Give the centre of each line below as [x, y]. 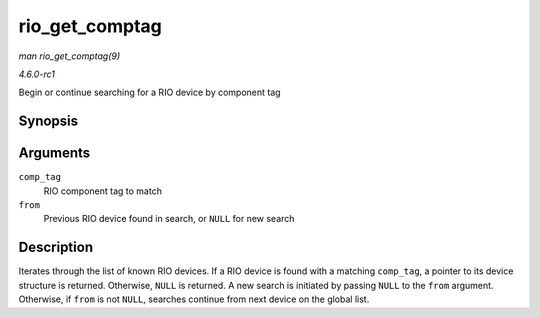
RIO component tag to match [102, 191]
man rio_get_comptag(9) [69, 56]
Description [56, 247]
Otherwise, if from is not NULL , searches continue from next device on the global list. [194, 299]
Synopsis [48, 121]
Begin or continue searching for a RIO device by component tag [149, 92]
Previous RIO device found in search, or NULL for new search [169, 219]
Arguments [54, 153]
